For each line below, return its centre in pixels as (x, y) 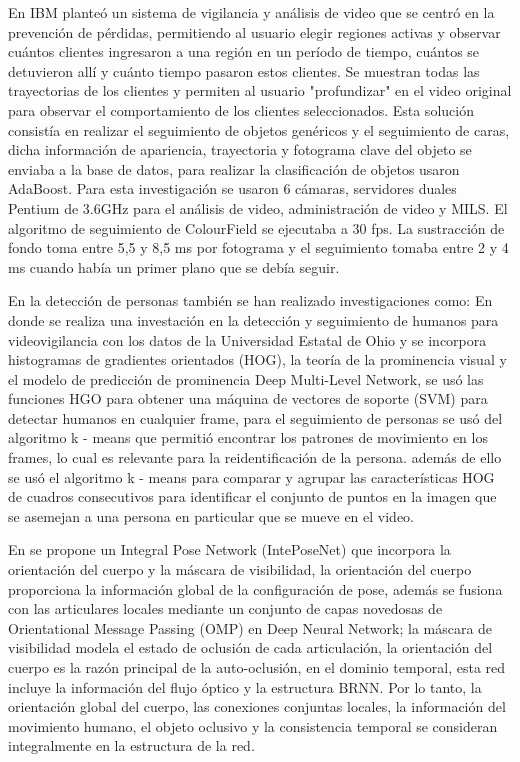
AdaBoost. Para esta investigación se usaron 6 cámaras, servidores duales (232, 188)
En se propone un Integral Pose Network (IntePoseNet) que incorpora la (229, 549)
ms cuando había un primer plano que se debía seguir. (174, 266)
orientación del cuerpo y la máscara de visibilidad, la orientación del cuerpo (240, 569)
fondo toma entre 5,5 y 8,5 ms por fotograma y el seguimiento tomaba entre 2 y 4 (258, 247)
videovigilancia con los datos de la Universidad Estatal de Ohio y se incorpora (247, 339)
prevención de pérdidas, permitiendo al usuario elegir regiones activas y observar (254, 31)
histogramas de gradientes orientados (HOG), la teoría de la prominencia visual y (257, 359)
